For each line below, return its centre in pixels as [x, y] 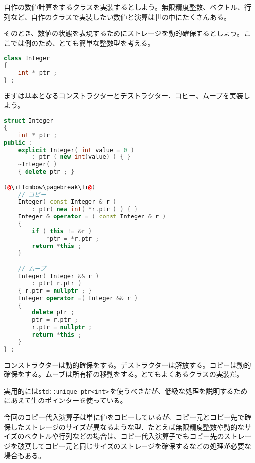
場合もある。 [25, 455]
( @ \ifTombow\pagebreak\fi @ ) [50, 187]
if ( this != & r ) [62, 231]
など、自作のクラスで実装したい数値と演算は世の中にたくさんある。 [121, 16]
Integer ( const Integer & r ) [67, 202]
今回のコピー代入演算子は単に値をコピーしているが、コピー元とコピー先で [124, 417]
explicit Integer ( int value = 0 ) [76, 150]
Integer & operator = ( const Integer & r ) [92, 217]
